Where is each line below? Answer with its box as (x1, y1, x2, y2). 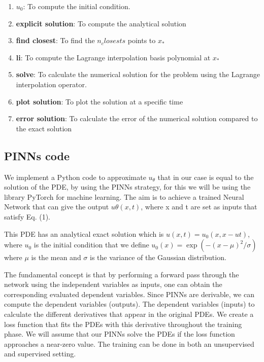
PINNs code (4, 148, 70, 163)
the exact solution (16, 123, 72, 133)
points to (127, 35, 156, 46)
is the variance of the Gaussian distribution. (90, 252, 226, 263)
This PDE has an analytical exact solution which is (4, 228, 164, 239)
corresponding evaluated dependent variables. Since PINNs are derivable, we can (4, 288, 254, 299)
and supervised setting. (4, 348, 76, 359)
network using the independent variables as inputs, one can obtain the (4, 279, 222, 289)
